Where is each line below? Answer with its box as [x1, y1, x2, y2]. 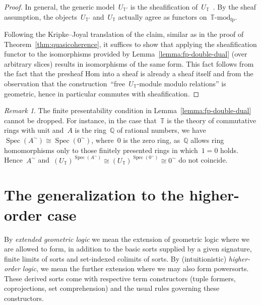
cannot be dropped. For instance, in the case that [4, 115, 157, 125]
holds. [220, 144, 238, 155]
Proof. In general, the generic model [4, 2, 115, 12]
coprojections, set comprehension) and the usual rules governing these [4, 283, 220, 293]
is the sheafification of [130, 2, 198, 12]
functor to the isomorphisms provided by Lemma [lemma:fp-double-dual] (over [4, 48, 247, 59]
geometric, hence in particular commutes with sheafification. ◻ [4, 88, 200, 98]
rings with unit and [4, 125, 64, 135]
